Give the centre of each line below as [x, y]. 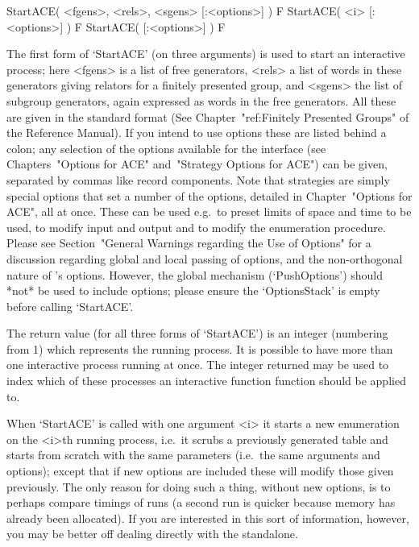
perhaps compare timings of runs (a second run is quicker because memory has [201, 502]
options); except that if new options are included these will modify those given [200, 471]
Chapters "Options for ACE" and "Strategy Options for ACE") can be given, [197, 164]
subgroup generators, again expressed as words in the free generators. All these [201, 100]
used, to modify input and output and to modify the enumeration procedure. [196, 227]
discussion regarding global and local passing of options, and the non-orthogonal [205, 258]
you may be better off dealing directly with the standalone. [152, 534]
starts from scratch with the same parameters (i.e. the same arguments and [193, 455]
